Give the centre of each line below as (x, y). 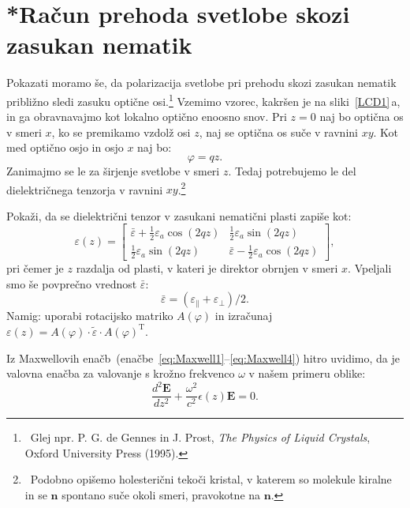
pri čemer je (35, 268)
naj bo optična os (362, 117)
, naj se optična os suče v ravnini (278, 132)
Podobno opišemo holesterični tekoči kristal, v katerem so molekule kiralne (211, 479)
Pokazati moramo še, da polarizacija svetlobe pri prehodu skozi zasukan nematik (201, 83)
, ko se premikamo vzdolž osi (121, 132)
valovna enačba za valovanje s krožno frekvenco (121, 373)
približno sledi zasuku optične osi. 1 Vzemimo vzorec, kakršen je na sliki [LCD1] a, (203, 100)
